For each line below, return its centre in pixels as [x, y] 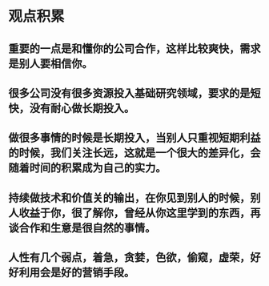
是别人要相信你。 [50, 64]
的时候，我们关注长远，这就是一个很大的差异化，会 [134, 153]
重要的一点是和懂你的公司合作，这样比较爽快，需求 [134, 48]
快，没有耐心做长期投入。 [71, 108]
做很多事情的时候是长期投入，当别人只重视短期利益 [134, 138]
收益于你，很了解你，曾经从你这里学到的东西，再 [140, 213]
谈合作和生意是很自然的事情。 [82, 228]
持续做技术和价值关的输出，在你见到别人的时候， [129, 197]
